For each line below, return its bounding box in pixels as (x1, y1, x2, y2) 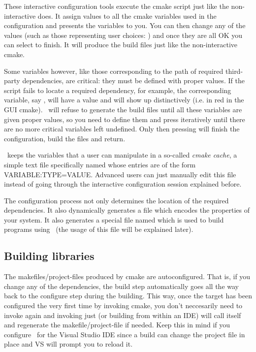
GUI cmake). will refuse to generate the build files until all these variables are (4, 104, 242, 114)
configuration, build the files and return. (4, 133, 126, 143)
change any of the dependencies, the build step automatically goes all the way (4, 281, 239, 291)
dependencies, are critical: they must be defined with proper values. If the (22, 75, 245, 86)
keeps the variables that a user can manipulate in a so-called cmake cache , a (7, 150, 237, 160)
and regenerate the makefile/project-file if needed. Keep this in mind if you (4, 320, 230, 330)
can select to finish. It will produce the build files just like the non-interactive (4, 39, 238, 50)
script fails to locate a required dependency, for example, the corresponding (4, 85, 231, 95)
